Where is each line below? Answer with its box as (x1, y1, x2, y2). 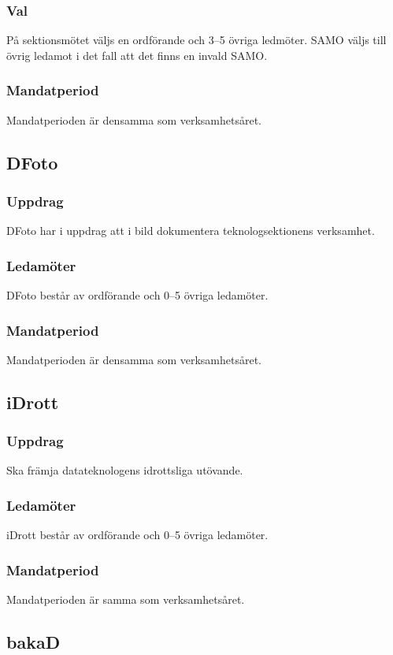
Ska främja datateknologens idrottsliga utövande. (6, 462, 243, 478)
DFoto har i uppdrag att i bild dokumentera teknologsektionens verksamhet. (6, 222, 375, 239)
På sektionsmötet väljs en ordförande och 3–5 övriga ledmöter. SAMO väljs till (6, 32, 387, 48)
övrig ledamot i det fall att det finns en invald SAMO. (6, 47, 268, 63)
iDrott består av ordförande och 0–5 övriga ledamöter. (6, 527, 269, 543)
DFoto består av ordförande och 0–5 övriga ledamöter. (6, 287, 269, 303)
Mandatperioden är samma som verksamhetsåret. (6, 591, 245, 608)
